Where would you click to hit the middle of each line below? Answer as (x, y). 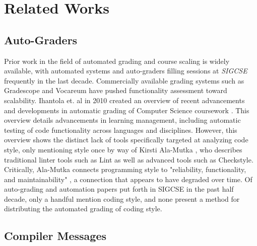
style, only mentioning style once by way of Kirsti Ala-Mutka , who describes (123, 149)
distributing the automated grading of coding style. (83, 209)
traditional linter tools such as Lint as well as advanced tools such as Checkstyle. (129, 159)
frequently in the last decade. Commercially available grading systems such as (124, 80)
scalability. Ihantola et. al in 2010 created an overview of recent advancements (124, 100)
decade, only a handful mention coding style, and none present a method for (122, 198)
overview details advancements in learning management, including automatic (122, 120)
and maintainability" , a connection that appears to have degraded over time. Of (128, 179)
